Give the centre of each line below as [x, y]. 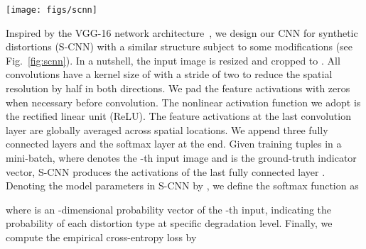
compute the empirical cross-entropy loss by [101, 237]
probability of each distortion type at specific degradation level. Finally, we [169, 223]
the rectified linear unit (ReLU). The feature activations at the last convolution [178, 116]
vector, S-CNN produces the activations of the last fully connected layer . [166, 171]
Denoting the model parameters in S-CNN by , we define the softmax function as [182, 186]
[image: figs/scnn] [52, 10]
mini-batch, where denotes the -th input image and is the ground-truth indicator [181, 157]
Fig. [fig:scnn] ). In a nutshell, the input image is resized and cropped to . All [173, 60]
